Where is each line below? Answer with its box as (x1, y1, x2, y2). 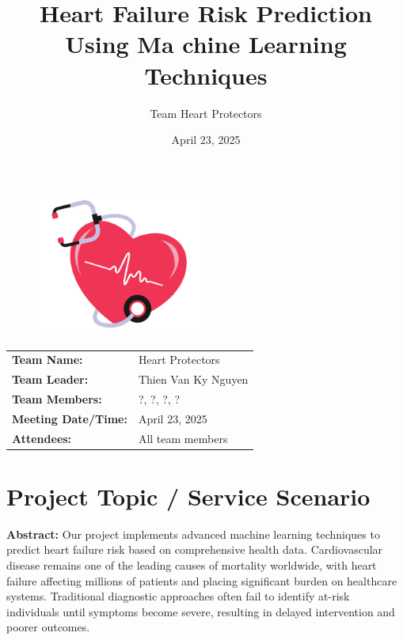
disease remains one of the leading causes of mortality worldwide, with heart (6, 557, 377, 574)
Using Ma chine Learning (65, 28, 347, 60)
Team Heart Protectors (150, 104, 262, 121)
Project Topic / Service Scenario (6, 479, 371, 512)
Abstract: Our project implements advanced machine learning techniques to (6, 525, 380, 542)
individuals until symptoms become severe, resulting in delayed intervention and (6, 603, 395, 619)
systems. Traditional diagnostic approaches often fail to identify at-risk (6, 588, 350, 604)
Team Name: (12, 351, 83, 368)
